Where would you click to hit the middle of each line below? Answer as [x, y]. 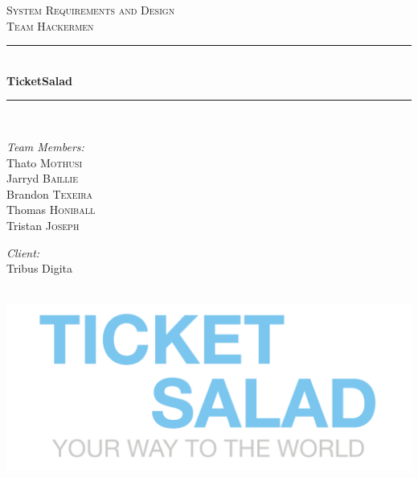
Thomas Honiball [51, 210]
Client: [23, 252]
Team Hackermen [50, 25]
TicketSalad [40, 80]
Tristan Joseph [43, 225]
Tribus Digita [39, 268]
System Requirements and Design [91, 10]
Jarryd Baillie [42, 178]
